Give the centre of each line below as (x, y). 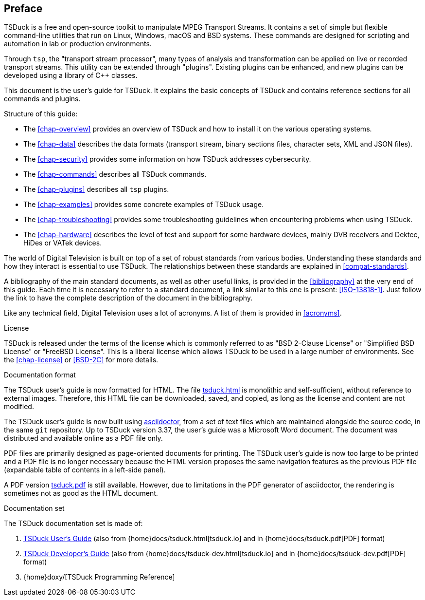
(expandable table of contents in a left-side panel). (85, 470)
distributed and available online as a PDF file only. (83, 438)
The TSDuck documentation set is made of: (73, 524)
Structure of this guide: (41, 114)
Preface (23, 9)
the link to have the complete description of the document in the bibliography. (128, 298)
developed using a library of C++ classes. (71, 75)
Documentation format (40, 375)
